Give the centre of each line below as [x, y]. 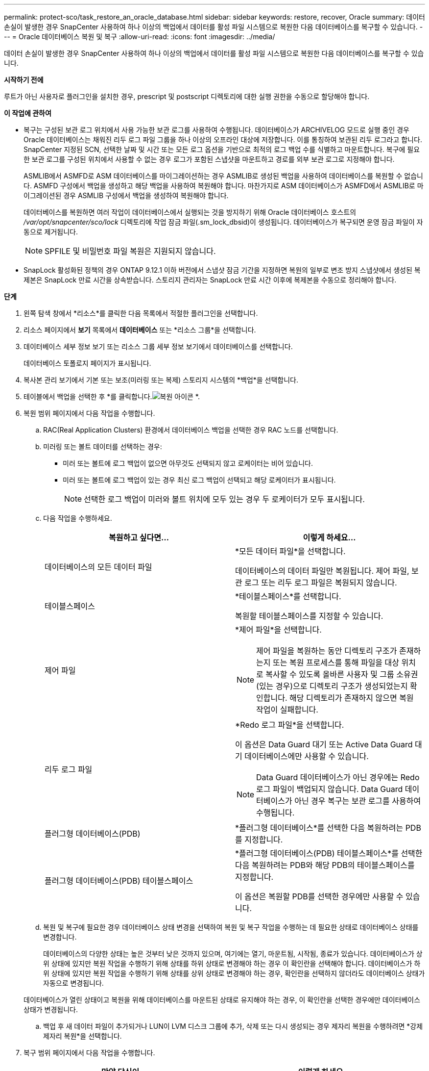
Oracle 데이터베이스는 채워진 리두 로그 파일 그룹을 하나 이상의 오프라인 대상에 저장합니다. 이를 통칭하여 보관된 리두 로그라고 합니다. [223, 140]
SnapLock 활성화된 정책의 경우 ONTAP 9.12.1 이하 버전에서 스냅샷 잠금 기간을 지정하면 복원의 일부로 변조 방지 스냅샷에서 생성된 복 [222, 270]
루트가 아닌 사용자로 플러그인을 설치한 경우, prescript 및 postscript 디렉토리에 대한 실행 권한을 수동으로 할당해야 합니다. [187, 96]
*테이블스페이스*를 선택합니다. [288, 596]
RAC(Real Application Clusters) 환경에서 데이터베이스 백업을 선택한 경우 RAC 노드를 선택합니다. [191, 430]
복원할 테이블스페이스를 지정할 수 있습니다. [309, 616]
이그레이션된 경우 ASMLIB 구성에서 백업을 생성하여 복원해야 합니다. [126, 195]
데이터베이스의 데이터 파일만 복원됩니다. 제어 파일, [322, 571]
